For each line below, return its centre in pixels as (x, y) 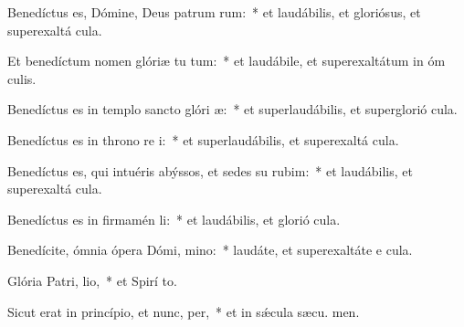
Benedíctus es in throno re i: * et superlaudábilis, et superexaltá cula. (203, 139)
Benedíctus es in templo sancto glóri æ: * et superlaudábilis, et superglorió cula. (232, 109)
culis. (22, 78)
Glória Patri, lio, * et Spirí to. (92, 280)
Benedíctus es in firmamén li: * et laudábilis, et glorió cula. (174, 219)
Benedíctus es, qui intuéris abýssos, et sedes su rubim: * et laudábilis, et (210, 170)
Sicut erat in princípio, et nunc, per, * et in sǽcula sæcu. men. (184, 311)
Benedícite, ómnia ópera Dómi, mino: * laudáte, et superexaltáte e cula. (210, 250)
